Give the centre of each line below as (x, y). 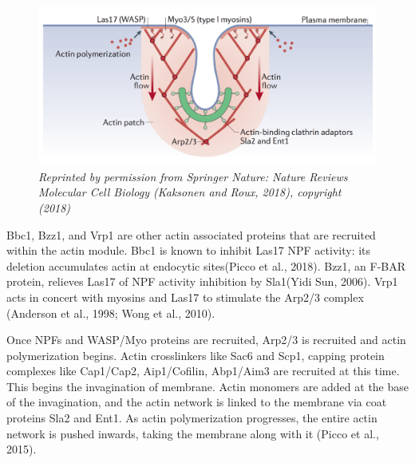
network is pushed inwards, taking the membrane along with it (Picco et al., (193, 433)
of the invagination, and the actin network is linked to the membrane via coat (197, 402)
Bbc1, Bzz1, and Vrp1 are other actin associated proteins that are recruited (191, 234)
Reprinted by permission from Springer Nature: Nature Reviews (193, 176)
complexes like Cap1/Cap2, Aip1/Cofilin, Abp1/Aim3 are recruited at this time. (203, 371)
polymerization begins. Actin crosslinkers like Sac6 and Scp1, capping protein (196, 355)
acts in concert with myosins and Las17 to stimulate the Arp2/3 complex (185, 297)
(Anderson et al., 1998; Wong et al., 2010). (111, 313)
